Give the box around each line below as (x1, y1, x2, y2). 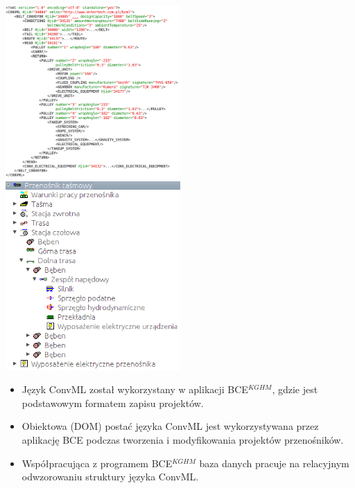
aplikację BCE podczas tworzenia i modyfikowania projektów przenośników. (21, 433, 344, 447)
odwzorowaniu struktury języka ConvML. (21, 469, 199, 484)
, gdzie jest (272, 382, 318, 397)
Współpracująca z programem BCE (21, 455, 173, 470)
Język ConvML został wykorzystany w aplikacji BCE (21, 382, 248, 397)
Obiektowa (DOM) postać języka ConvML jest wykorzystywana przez (21, 419, 319, 433)
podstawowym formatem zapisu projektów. (21, 395, 204, 410)
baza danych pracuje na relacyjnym (199, 455, 349, 470)
